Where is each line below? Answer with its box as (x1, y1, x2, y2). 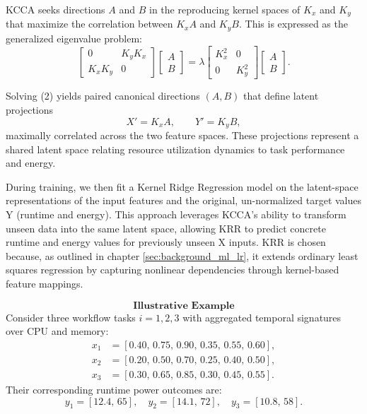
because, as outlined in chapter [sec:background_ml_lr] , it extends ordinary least (6, 248, 359, 263)
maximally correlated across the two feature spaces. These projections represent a (6, 128, 359, 143)
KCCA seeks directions (6, 2, 105, 16)
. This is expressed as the (238, 16, 348, 31)
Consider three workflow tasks (6, 309, 136, 324)
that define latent (243, 88, 319, 103)
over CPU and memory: (6, 324, 109, 338)
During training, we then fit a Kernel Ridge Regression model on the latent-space (6, 179, 359, 194)
